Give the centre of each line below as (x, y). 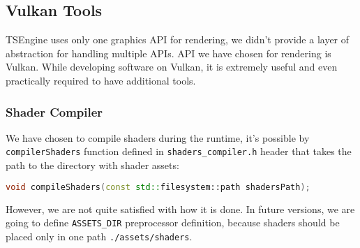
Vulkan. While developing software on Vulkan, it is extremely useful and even (172, 67)
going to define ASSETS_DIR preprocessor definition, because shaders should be (173, 223)
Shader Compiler (54, 111)
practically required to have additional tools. (101, 80)
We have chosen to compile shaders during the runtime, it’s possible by (158, 137)
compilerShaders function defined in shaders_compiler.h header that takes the (179, 151)
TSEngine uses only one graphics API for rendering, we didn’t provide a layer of (178, 39)
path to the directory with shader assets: (92, 165)
